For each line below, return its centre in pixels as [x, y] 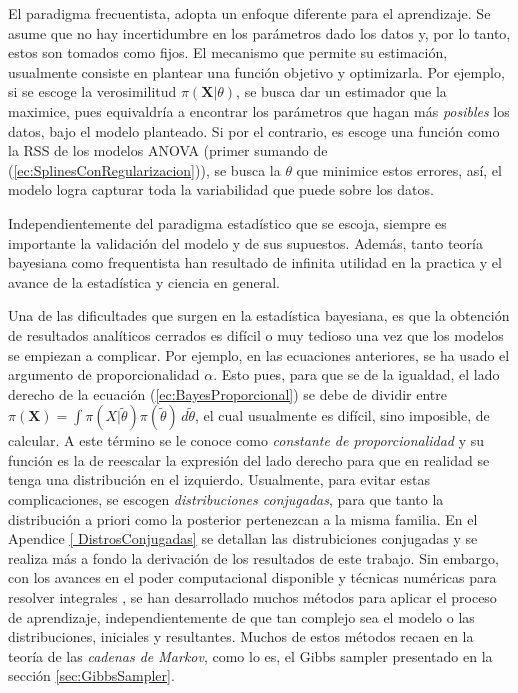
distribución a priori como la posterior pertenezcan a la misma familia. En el [243, 518]
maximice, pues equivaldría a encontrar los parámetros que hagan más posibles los [259, 110]
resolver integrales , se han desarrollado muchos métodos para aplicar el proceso [252, 597]
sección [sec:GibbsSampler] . [91, 675]
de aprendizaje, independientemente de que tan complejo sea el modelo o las [241, 616]
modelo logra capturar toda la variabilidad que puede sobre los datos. [221, 189]
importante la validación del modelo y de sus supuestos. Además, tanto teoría [245, 242]
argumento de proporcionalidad [104, 374]
